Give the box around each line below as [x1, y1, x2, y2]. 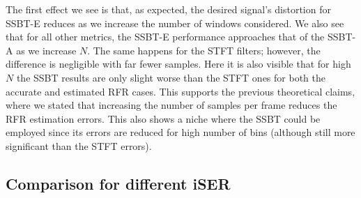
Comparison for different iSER [6, 172, 231, 194]
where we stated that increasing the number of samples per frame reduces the [6, 98, 337, 112]
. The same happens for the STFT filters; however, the [87, 43, 321, 57]
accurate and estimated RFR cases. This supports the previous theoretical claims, [6, 84, 355, 98]
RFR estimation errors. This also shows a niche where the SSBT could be [6, 111, 321, 125]
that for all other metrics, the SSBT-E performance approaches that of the [6, 29, 325, 44]
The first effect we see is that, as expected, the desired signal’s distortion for [6, 2, 331, 16]
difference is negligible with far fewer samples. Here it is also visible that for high [6, 56, 351, 71]
